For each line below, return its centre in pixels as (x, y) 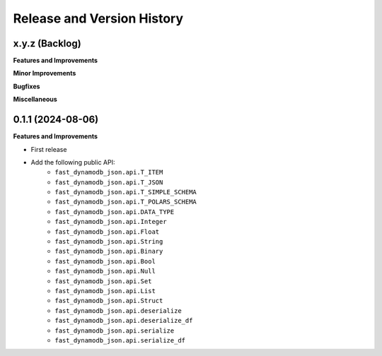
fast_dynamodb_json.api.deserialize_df (124, 321)
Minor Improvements (45, 73)
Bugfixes (27, 86)
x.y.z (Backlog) (47, 43)
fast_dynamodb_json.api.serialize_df (120, 340)
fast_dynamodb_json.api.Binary (109, 251)
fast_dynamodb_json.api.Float (107, 232)
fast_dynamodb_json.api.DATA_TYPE (115, 212)
